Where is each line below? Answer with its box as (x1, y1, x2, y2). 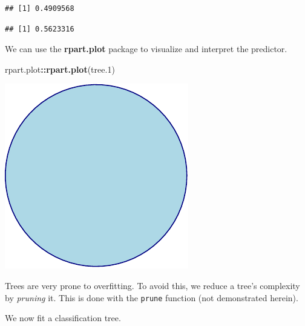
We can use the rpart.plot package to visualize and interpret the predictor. (5, 42, 287, 55)
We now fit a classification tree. (5, 311, 121, 324)
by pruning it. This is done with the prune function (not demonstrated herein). (5, 291, 298, 304)
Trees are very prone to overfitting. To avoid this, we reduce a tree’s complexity (5, 279, 300, 291)
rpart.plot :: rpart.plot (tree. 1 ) (5, 62, 115, 75)
